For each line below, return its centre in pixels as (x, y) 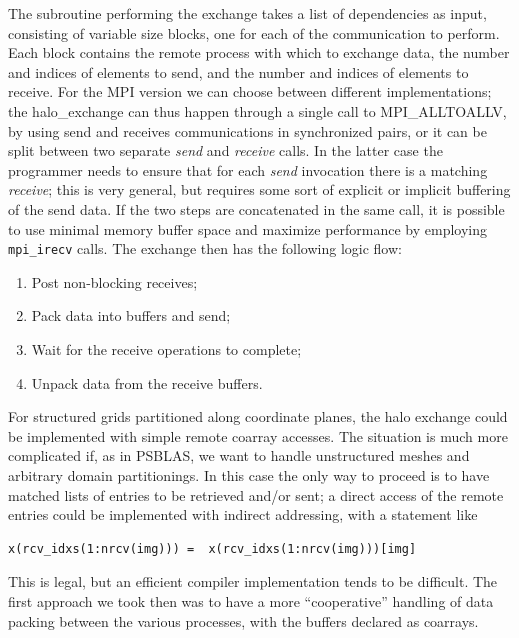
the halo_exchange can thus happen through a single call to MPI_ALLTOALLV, (257, 110)
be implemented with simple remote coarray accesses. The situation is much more (258, 435)
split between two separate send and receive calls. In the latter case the (225, 150)
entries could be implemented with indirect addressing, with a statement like (243, 514)
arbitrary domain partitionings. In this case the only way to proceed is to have (249, 474)
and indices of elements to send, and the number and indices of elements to (238, 71)
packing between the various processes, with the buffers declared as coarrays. (243, 620)
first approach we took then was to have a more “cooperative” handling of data (251, 600)
